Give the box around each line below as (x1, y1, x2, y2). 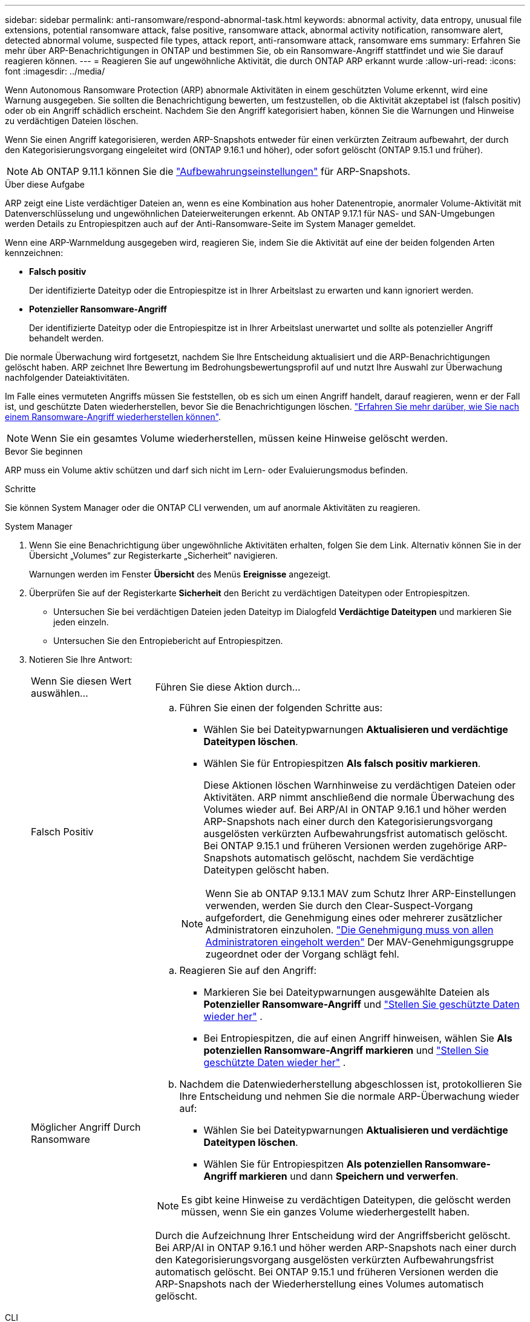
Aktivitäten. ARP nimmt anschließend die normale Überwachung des (203, 791, 515, 803)
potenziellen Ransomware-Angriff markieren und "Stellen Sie (203, 1044, 489, 1056)
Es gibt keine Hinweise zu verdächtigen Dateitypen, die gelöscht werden (181, 1194, 511, 1206)
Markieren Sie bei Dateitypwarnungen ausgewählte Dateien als (203, 986, 490, 998)
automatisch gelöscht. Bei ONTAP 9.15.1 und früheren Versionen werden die (155, 1266, 499, 1278)
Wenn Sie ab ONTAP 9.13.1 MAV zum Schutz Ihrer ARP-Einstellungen (205, 887, 516, 899)
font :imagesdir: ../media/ (5, 66, 105, 76)
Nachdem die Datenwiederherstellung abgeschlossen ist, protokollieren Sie (179, 1078, 522, 1090)
